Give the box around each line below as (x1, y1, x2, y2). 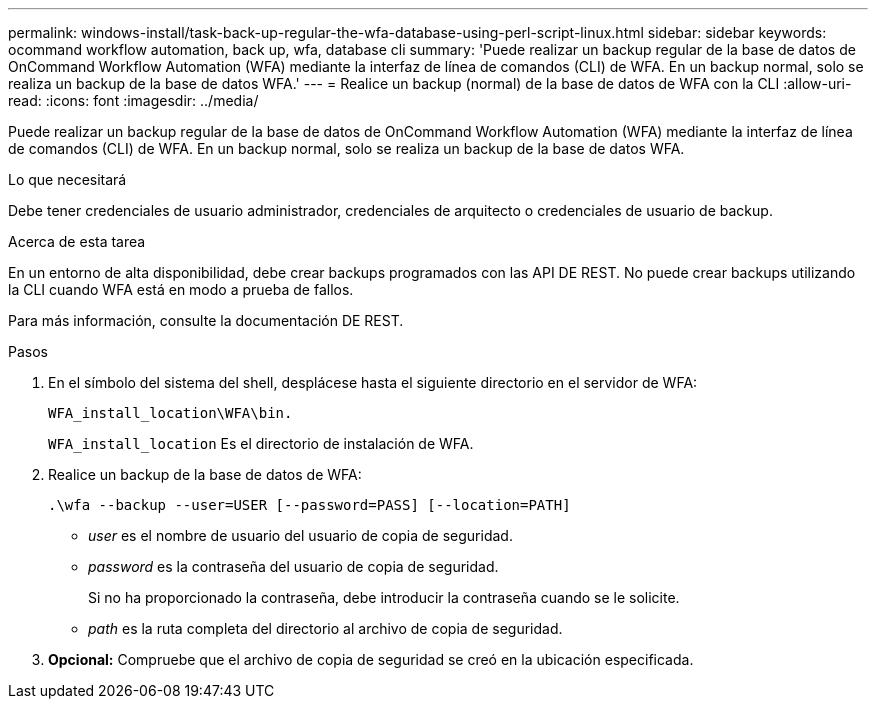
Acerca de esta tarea (8, 233, 146, 250)
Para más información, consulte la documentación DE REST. (8, 312, 404, 329)
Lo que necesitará (8, 171, 127, 188)
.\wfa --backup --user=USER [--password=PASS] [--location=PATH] (48, 497, 571, 513)
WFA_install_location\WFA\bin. (48, 405, 293, 421)
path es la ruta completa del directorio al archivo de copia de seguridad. (88, 620, 563, 637)
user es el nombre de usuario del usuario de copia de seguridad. (88, 527, 513, 544)
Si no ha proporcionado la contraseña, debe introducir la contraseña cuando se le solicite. (88, 589, 680, 606)
